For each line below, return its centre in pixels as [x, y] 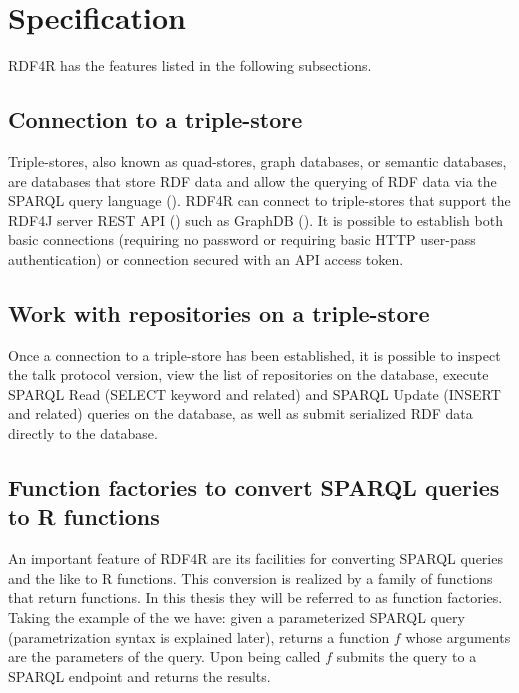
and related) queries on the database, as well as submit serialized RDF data [240, 413]
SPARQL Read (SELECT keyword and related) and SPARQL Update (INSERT [254, 393]
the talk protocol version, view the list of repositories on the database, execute [248, 374]
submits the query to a [406, 656]
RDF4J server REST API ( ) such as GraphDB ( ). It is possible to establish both [255, 219]
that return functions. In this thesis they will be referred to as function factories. [255, 597]
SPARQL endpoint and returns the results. [139, 675]
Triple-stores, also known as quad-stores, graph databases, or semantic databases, [257, 160]
